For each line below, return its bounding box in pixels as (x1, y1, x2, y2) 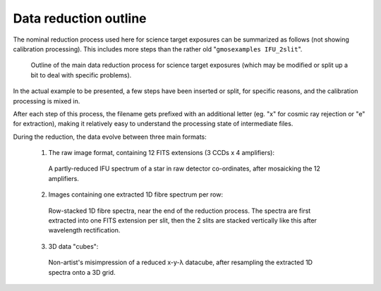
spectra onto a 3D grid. (48, 268, 116, 276)
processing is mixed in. (13, 97, 80, 105)
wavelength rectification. (48, 226, 121, 235)
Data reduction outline (13, 11, 147, 26)
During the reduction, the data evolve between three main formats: (13, 132, 207, 141)
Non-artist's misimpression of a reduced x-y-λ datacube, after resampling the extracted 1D (48, 258, 313, 267)
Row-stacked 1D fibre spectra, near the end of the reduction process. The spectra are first (48, 206, 311, 215)
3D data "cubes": (48, 242, 99, 250)
